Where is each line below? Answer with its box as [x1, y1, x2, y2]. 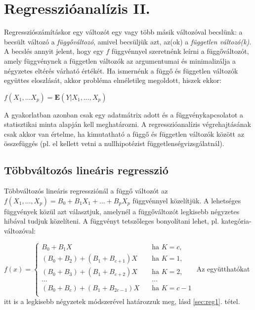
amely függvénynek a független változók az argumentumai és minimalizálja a [4, 55, 236, 66]
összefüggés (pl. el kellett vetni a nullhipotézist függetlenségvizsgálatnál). [4, 138, 224, 149]
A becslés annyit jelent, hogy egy [4, 46, 104, 56]
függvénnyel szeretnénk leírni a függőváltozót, [111, 46, 249, 56]
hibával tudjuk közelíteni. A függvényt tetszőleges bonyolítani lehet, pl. [4, 216, 219, 226]
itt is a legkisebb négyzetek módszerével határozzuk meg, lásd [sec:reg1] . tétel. [4, 296, 240, 306]
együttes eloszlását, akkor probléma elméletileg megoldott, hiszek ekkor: [4, 75, 221, 85]
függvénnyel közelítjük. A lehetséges [132, 195, 241, 205]
